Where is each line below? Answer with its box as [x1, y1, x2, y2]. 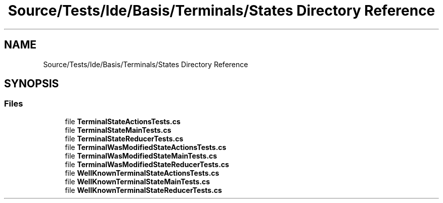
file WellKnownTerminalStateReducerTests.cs [65, 185, 222, 194]
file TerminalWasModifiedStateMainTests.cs [65, 151, 217, 160]
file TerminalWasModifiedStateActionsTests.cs [65, 142, 227, 151]
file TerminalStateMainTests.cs [65, 125, 171, 134]
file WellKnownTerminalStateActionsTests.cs [65, 168, 219, 177]
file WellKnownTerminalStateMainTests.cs [65, 177, 210, 186]
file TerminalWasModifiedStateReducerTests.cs [65, 160, 229, 169]
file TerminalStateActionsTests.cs [65, 117, 181, 126]
